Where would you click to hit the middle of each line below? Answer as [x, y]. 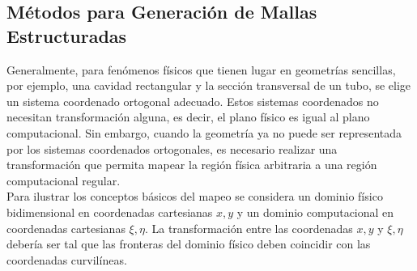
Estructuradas [67, 35]
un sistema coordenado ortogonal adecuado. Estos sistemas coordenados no [193, 101]
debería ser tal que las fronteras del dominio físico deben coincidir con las [189, 244]
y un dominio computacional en [315, 212]
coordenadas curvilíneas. [67, 259]
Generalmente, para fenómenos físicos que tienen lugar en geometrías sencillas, [201, 69]
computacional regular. [64, 180]
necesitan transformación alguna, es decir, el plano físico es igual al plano [188, 117]
